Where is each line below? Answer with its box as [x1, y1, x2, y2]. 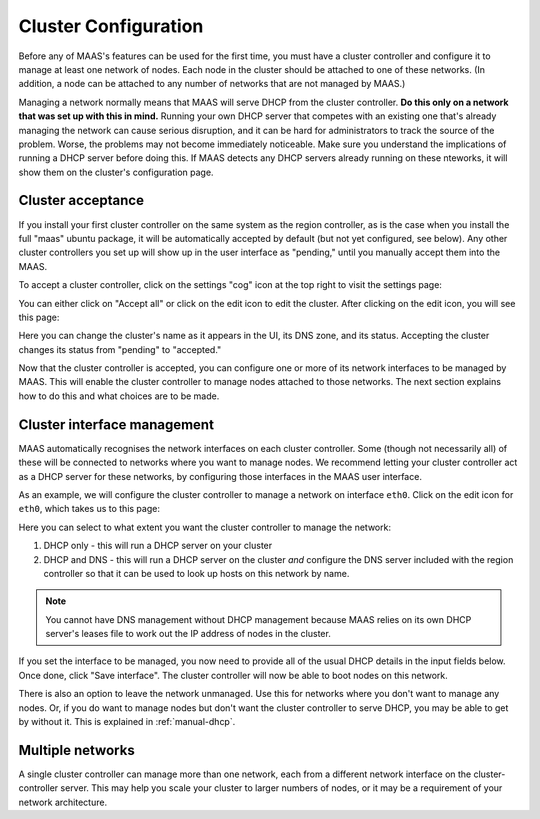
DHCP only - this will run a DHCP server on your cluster [43, 540, 273, 552]
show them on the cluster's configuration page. [18, 166, 214, 178]
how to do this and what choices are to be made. [18, 390, 220, 402]
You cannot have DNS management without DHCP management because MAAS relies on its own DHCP [45, 613, 472, 625]
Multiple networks [18, 741, 135, 759]
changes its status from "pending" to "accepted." [18, 343, 222, 355]
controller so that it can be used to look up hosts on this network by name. [43, 567, 350, 579]
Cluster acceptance [18, 192, 145, 209]
